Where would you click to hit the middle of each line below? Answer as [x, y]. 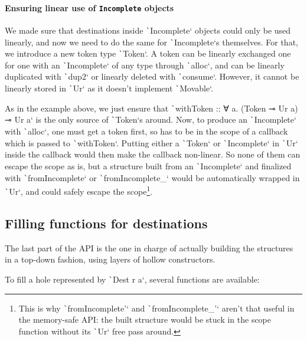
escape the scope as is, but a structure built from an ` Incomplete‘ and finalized [148, 166]
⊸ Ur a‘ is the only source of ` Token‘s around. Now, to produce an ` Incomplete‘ [151, 119]
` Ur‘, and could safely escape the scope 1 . [79, 190]
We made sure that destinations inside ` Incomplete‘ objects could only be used [148, 30]
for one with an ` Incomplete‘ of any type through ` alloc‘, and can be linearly [145, 65]
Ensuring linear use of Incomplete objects [89, 7]
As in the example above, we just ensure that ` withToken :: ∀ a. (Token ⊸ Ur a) [151, 108]
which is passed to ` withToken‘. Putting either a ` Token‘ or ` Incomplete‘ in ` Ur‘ [151, 142]
